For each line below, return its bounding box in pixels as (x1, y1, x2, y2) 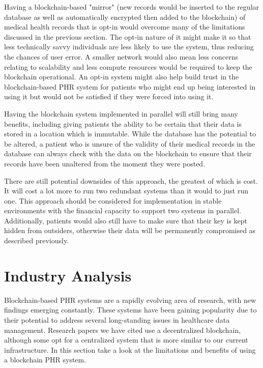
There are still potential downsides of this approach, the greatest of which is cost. (4, 175, 258, 186)
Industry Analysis (4, 265, 132, 286)
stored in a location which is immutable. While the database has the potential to (4, 128, 256, 139)
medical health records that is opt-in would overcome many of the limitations (4, 21, 245, 32)
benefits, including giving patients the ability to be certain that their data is (4, 118, 242, 129)
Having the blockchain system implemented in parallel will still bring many (4, 108, 238, 119)
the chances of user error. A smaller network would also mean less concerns (4, 51, 239, 62)
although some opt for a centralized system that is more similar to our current (4, 334, 248, 345)
